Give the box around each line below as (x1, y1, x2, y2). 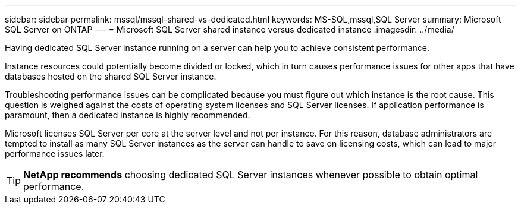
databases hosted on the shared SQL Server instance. (5, 71, 216, 81)
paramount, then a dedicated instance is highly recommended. (5, 110, 250, 120)
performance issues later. (5, 148, 105, 159)
